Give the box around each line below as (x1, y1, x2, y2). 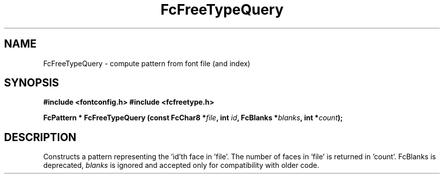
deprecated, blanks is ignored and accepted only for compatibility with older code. (43, 161, 319, 170)
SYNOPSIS (4, 76, 59, 90)
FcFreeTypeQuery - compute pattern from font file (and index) (43, 59, 250, 68)
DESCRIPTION (4, 130, 77, 144)
